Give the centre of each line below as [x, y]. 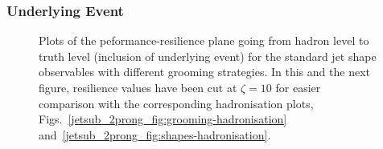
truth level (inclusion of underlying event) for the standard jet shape [208, 56]
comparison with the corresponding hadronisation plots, [176, 103]
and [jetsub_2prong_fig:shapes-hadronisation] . [155, 134]
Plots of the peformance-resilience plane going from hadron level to [204, 40]
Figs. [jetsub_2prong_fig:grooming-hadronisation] [163, 119]
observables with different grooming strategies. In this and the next [204, 72]
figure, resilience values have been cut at [138, 87]
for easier [298, 87]
